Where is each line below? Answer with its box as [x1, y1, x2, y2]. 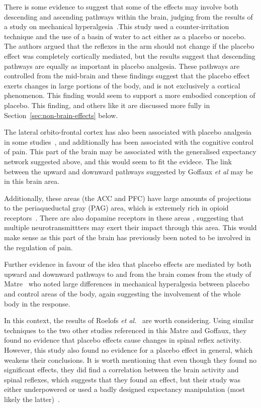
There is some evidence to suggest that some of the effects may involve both [4, 2, 238, 12]
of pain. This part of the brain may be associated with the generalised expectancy [4, 146, 256, 157]
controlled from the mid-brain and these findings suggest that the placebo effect [4, 70, 250, 81]
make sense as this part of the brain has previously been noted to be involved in [4, 232, 251, 243]
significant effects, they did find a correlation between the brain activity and [4, 364, 239, 375]
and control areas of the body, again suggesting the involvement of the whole [4, 288, 241, 299]
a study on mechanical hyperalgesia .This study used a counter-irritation [4, 21, 229, 32]
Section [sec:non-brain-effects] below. [4, 110, 118, 120]
